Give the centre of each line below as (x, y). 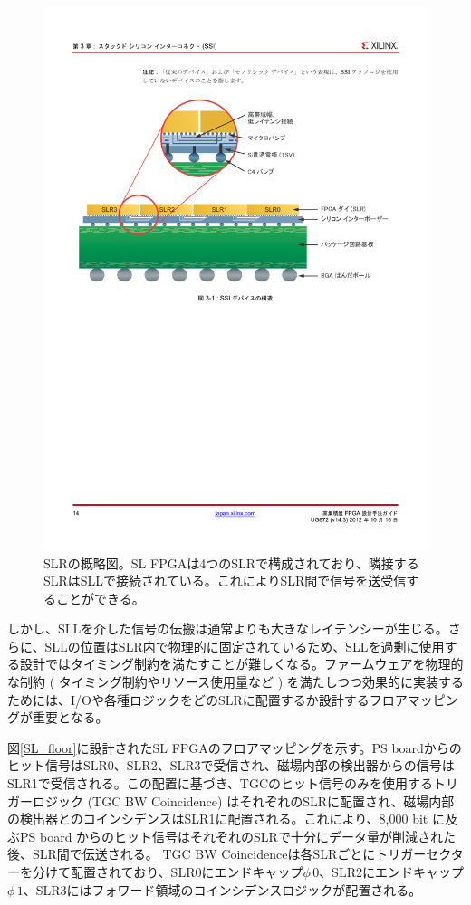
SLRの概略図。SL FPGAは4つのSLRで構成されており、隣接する (231, 562)
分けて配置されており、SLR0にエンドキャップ (168, 872)
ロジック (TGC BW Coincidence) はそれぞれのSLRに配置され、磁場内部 (243, 800)
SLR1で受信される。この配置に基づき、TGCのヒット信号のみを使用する (221, 783)
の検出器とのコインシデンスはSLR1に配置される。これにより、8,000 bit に (226, 819)
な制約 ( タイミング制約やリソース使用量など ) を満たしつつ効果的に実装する (235, 682)
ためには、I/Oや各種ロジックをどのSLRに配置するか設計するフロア (207, 699)
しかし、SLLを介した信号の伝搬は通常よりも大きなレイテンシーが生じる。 (228, 629)
